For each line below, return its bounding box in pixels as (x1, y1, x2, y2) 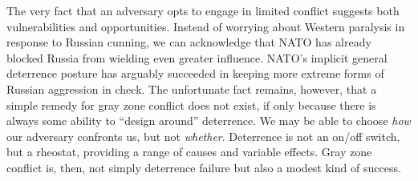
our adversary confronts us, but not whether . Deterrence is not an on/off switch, (6, 127, 400, 144)
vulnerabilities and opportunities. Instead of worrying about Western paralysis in (6, 18, 405, 34)
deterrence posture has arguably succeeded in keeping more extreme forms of (6, 65, 384, 82)
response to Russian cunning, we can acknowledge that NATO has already (6, 34, 371, 50)
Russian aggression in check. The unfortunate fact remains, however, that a (6, 80, 377, 97)
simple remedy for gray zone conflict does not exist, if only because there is (6, 96, 376, 113)
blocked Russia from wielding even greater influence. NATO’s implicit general (6, 49, 388, 66)
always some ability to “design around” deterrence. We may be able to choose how (6, 112, 411, 129)
